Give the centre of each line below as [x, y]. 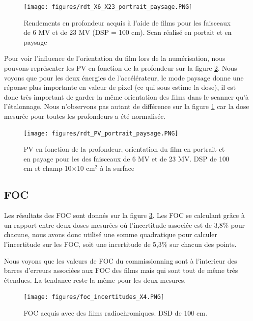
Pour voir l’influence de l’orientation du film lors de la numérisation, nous [115, 58]
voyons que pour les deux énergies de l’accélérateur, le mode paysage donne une [124, 77]
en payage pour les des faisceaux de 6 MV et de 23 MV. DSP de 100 [126, 158]
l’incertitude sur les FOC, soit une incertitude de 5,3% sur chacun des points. [120, 244]
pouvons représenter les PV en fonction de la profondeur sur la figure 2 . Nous [121, 68]
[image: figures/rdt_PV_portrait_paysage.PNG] [101, 133]
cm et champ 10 [48, 168]
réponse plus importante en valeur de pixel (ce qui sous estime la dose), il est [120, 87]
